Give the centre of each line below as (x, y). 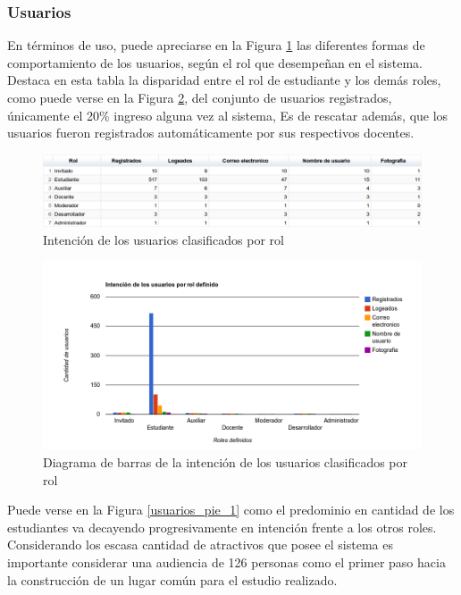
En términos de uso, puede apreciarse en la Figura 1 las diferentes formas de (216, 45)
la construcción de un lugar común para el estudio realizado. (172, 579)
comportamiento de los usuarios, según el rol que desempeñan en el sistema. (215, 62)
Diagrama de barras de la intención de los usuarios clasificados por (226, 461)
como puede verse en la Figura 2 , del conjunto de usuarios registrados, (200, 97)
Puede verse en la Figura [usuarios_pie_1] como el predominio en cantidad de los (231, 510)
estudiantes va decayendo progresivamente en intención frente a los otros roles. (222, 527)
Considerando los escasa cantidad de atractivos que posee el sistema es (200, 545)
